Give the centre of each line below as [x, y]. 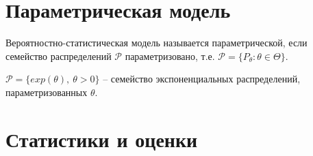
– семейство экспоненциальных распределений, [202, 79]
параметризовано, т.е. [170, 56]
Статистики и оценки [102, 139]
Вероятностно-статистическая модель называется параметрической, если [156, 43]
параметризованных [47, 92]
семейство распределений [59, 56]
